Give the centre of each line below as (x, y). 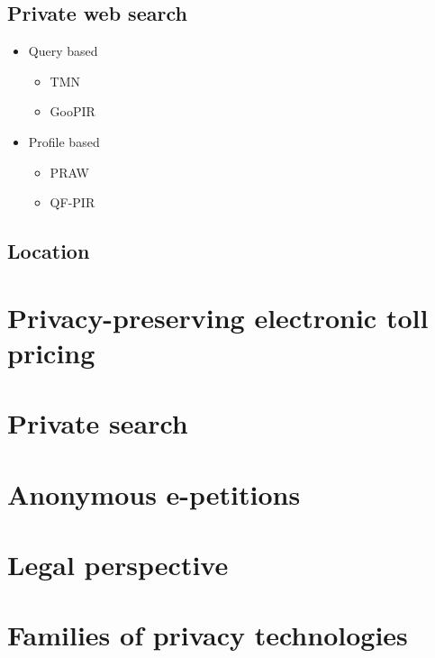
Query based (63, 51)
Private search (98, 423)
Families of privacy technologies (208, 635)
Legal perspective (118, 565)
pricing (51, 352)
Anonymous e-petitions (154, 493)
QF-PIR (72, 202)
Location (49, 251)
